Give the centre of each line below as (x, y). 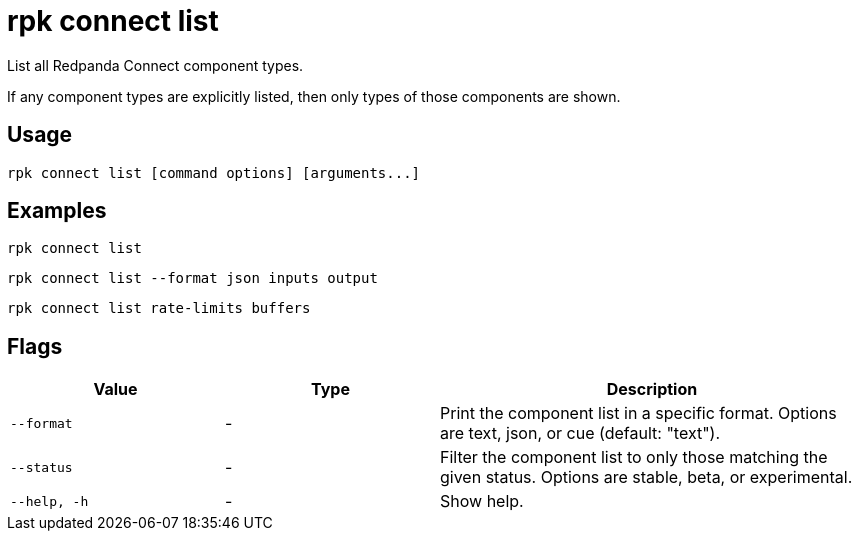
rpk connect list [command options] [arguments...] (214, 172)
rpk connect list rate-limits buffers (159, 308)
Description (652, 389)
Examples (57, 211)
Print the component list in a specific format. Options (638, 413)
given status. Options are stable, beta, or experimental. (646, 477)
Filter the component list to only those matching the (634, 457)
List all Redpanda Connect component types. (155, 65)
